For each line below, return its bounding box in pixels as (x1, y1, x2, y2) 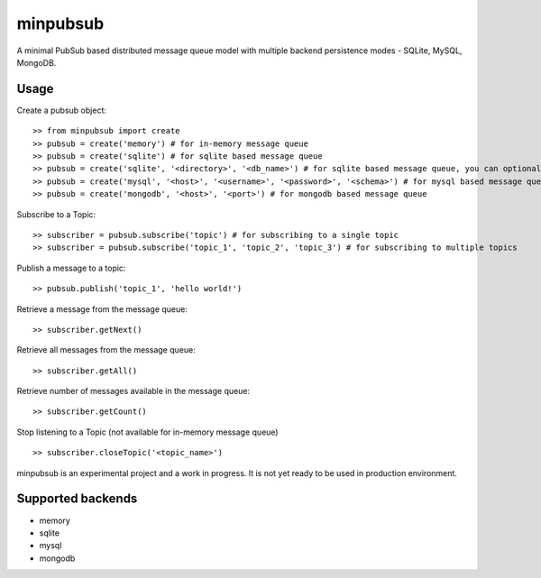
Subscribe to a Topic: (16, 208, 96, 220)
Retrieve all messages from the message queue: (16, 344, 196, 355)
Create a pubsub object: (16, 105, 107, 115)
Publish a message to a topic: (16, 262, 126, 273)
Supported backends (16, 491, 138, 507)
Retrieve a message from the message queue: (16, 303, 188, 315)
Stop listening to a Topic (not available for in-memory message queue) (16, 427, 279, 437)
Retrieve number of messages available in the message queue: (16, 386, 251, 397)
